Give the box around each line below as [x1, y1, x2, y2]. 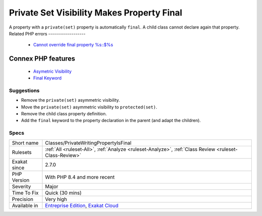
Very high [45, 196, 67, 202]
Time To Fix [12, 189, 39, 196]
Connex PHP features [9, 55, 75, 63]
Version [12, 177, 30, 184]
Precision [12, 196, 33, 202]
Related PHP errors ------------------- [9, 31, 86, 36]
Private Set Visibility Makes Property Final [9, 7, 182, 18]
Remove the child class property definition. [21, 111, 107, 117]
